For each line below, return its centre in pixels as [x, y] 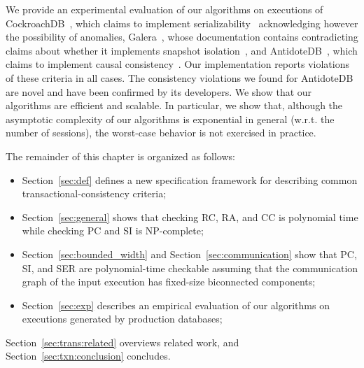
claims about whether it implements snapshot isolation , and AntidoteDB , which [182, 50]
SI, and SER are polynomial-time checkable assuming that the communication [190, 268]
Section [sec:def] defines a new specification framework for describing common [190, 179]
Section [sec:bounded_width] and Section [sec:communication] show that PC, [189, 254]
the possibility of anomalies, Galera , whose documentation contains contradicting [182, 37]
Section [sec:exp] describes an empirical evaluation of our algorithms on [176, 305]
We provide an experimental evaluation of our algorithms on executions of [164, 9]
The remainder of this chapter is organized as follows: [120, 156]
